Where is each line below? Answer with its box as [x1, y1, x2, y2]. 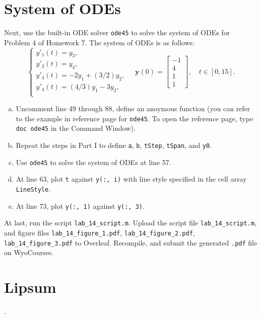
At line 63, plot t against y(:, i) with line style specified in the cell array [16, 174, 247, 184]
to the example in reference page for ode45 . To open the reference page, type [16, 113, 253, 123]
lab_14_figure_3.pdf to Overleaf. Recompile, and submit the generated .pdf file [4, 237, 257, 248]
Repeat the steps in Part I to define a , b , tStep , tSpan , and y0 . [16, 140, 212, 150]
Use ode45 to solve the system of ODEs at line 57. [16, 156, 171, 167]
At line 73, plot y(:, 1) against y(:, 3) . [16, 200, 145, 211]
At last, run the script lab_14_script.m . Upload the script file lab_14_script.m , [4, 217, 256, 228]
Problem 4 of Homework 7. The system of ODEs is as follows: [4, 37, 194, 47]
